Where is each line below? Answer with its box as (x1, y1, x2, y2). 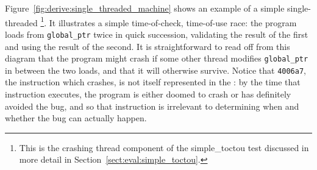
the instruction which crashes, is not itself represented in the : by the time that (5, 76, 301, 88)
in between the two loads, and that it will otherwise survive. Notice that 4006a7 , (5, 63, 306, 76)
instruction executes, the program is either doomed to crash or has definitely (5, 88, 291, 100)
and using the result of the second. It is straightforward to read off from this (5, 40, 290, 52)
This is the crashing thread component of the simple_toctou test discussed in (19, 141, 309, 154)
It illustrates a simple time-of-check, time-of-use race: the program (49, 16, 297, 29)
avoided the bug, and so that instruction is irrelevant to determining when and (5, 99, 299, 112)
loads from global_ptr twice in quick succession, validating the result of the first (5, 27, 308, 40)
